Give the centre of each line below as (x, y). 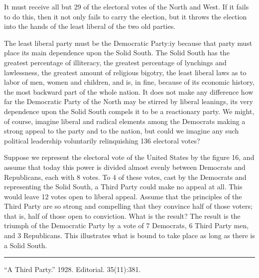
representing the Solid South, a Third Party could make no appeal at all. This (123, 187)
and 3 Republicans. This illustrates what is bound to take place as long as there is (129, 235)
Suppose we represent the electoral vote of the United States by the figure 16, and (129, 157)
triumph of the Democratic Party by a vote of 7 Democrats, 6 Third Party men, (127, 225)
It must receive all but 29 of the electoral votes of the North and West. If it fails (127, 6)
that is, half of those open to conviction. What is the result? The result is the (122, 215)
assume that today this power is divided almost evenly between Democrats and (125, 167)
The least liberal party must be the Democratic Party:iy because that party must (128, 43)
